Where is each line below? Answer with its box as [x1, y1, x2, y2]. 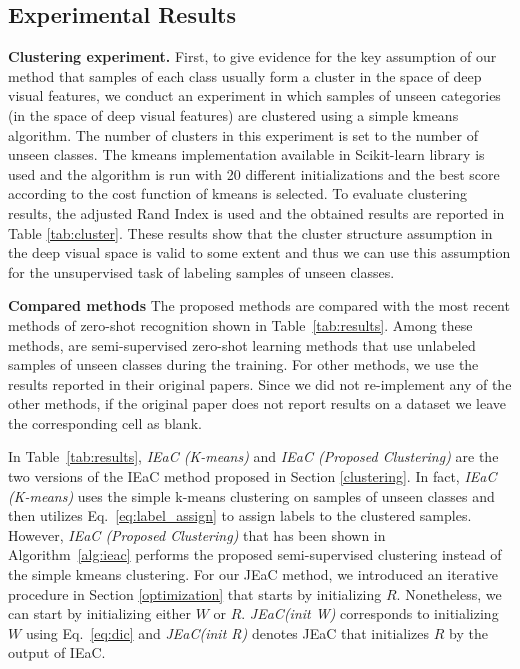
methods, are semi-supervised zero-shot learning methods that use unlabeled [8, 334, 476, 355]
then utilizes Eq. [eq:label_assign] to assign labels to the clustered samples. [8, 505, 472, 526]
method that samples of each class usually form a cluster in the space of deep [8, 65, 482, 86]
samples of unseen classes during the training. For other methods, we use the [8, 354, 479, 375]
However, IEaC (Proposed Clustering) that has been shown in [8, 524, 386, 545]
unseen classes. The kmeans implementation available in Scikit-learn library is [8, 144, 485, 165]
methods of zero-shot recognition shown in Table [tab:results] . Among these [8, 314, 473, 335]
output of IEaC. [8, 642, 106, 663]
